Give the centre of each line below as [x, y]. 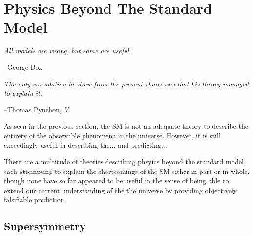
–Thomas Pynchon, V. [38, 109]
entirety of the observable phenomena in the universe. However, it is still [112, 135]
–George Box [23, 67]
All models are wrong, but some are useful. [68, 51]
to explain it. [23, 93]
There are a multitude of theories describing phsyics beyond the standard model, [125, 161]
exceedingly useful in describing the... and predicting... [85, 145]
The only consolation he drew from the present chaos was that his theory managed [126, 83]
